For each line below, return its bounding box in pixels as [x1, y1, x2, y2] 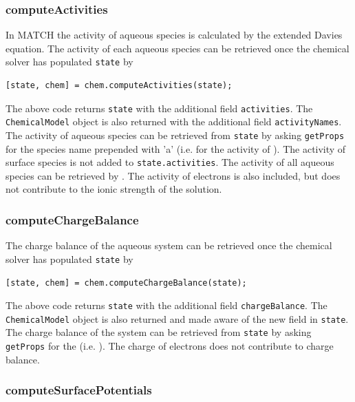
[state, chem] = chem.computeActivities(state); [6, 81, 233, 91]
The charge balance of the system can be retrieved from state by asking [6, 325, 312, 339]
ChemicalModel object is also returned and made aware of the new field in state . [6, 311, 349, 326]
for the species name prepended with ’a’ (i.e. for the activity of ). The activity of [6, 141, 346, 156]
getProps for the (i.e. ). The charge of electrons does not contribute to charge [6, 339, 334, 353]
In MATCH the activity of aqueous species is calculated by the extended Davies [6, 28, 343, 42]
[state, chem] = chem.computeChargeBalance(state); [6, 277, 247, 288]
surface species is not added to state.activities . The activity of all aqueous [6, 155, 334, 169]
